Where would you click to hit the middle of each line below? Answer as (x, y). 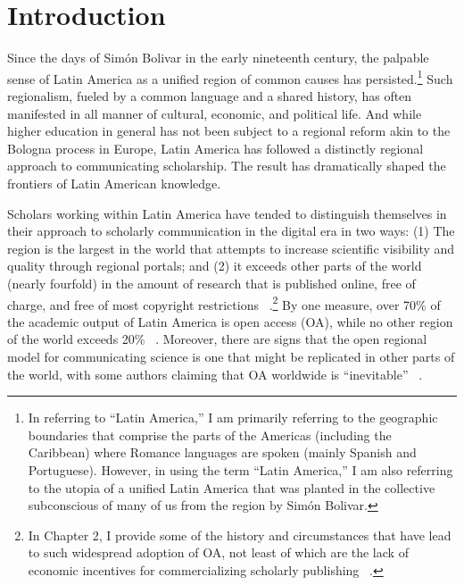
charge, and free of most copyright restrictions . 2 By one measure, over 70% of (224, 303)
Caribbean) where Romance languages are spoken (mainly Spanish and (222, 452)
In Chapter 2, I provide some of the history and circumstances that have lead (240, 535)
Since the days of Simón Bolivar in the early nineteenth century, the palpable (218, 58)
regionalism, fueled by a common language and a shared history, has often (210, 95)
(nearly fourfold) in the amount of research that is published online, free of (211, 283)
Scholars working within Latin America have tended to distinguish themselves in (227, 213)
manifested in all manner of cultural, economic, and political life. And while (215, 113)
